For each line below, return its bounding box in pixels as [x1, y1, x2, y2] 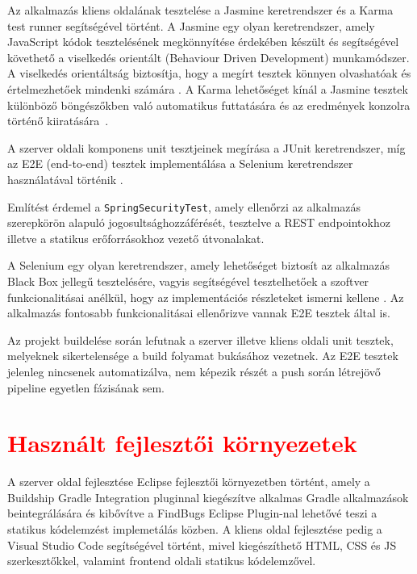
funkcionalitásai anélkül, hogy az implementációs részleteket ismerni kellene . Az [7, 288, 404, 305]
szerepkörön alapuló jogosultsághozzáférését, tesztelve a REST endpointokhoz [7, 214, 390, 231]
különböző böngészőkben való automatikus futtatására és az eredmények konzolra [7, 96, 411, 113]
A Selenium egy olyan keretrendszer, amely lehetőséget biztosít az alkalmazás [7, 257, 390, 274]
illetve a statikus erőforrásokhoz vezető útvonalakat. [7, 229, 265, 246]
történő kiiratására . [7, 112, 109, 129]
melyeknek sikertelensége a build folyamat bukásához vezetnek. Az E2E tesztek [7, 347, 398, 364]
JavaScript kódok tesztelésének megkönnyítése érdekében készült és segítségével [7, 33, 399, 50]
